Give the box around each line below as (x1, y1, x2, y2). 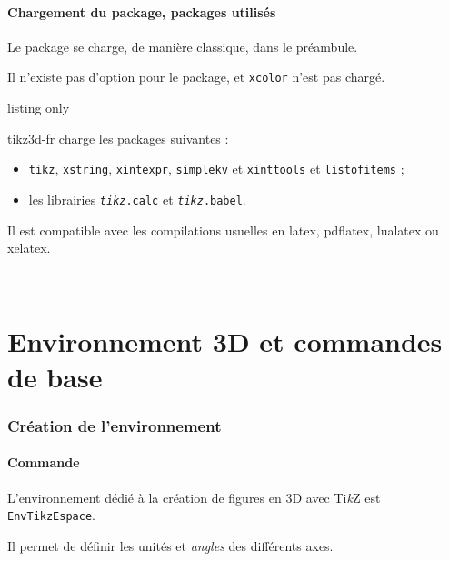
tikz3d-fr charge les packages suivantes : (7, 128, 229, 147)
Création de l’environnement (7, 414, 222, 436)
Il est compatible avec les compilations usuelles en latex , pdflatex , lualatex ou (7, 220, 439, 239)
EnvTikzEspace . (7, 506, 95, 525)
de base (7, 357, 103, 395)
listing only (7, 98, 70, 117)
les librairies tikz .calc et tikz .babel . (28, 189, 246, 208)
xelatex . (7, 238, 51, 257)
